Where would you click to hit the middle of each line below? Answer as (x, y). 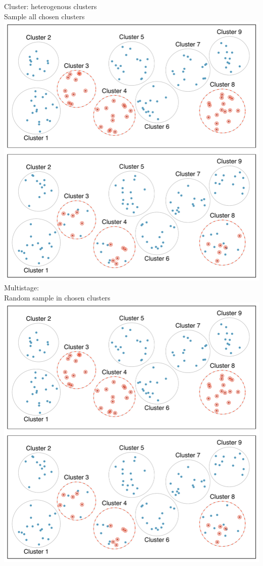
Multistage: (21, 288)
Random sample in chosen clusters (57, 297)
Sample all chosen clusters (45, 16)
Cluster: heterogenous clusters (51, 6)
